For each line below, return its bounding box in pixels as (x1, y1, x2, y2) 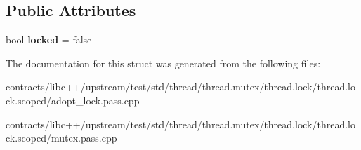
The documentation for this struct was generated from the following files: (6, 55, 321, 70)
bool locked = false (6, 32, 92, 47)
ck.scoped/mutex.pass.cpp (6, 130, 117, 145)
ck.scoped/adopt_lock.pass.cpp (6, 93, 140, 107)
